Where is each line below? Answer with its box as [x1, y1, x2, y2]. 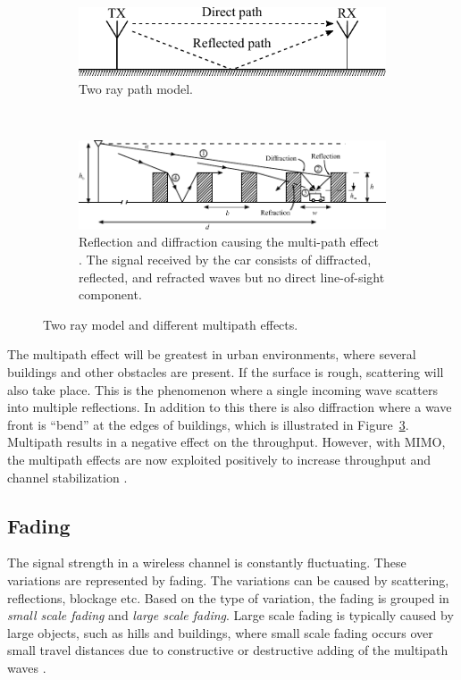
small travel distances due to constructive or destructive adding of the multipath [7, 641, 448, 659]
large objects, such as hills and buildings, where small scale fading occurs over [7, 623, 433, 642]
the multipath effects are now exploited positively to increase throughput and [7, 450, 432, 469]
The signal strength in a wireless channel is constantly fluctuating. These [7, 553, 407, 572]
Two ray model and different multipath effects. [43, 315, 298, 333]
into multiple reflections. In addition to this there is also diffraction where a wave [7, 398, 452, 416]
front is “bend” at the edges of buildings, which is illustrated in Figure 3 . [7, 415, 409, 433]
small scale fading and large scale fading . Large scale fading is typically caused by [7, 606, 454, 625]
